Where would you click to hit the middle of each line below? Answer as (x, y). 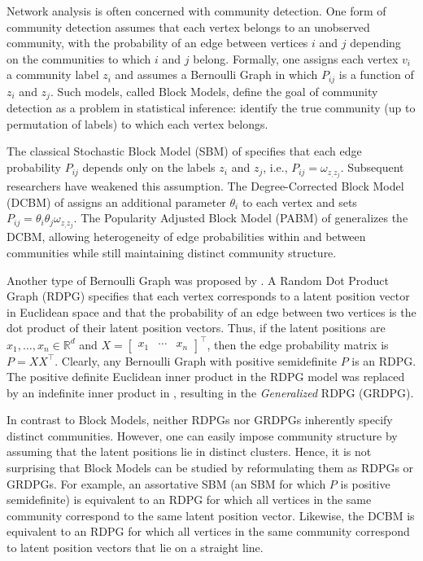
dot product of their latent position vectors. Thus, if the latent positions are (196, 328)
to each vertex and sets (299, 202)
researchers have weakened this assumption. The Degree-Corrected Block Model (205, 186)
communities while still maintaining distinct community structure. (172, 253)
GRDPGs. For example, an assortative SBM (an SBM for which (166, 483)
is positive (365, 483)
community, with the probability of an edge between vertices (157, 43)
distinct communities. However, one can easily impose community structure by (202, 435)
